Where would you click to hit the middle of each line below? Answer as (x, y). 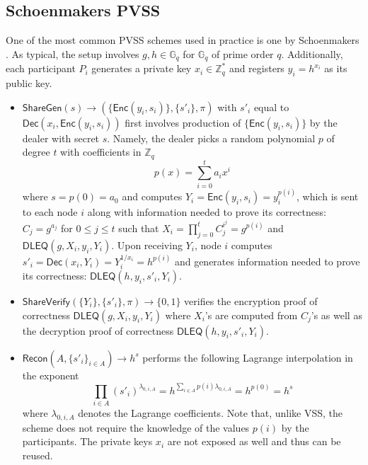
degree (36, 152)
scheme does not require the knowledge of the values (136, 427)
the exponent (51, 375)
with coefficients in (101, 152)
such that (139, 228)
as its (336, 68)
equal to (271, 107)
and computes (152, 196)
